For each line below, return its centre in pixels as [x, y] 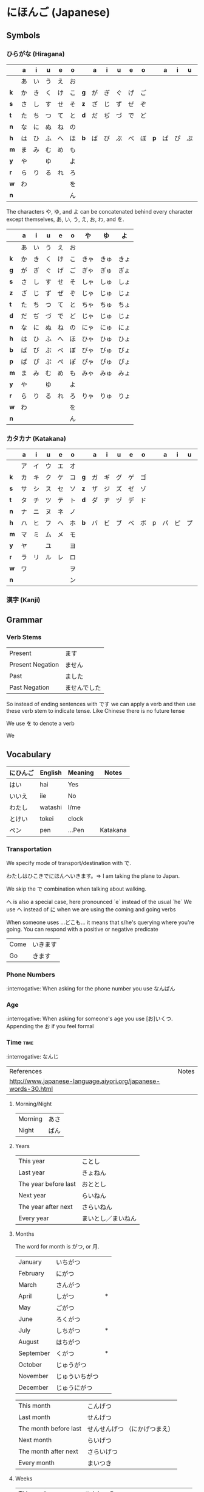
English [51, 772]
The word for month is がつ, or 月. [57, 1246]
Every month [36, 1463]
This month [34, 1406]
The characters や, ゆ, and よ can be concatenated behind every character [100, 211]
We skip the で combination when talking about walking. [76, 889]
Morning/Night [33, 1104]
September [34, 1353]
